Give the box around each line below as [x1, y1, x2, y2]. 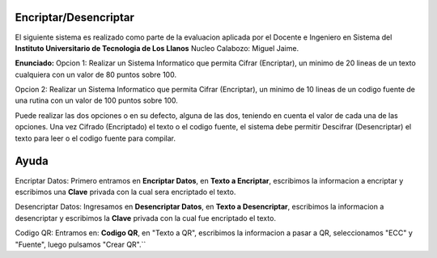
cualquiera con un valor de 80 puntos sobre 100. [15, 70, 177, 79]
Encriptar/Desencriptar [15, 11, 135, 24]
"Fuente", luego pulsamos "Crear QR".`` [15, 239, 146, 249]
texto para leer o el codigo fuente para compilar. [15, 133, 176, 143]
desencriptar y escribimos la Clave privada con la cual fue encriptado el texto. [15, 213, 277, 222]
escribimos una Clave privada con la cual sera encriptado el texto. [15, 187, 236, 197]
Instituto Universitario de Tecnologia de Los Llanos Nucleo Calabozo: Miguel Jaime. [15, 43, 299, 53]
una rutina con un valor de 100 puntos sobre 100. [15, 95, 178, 105]
